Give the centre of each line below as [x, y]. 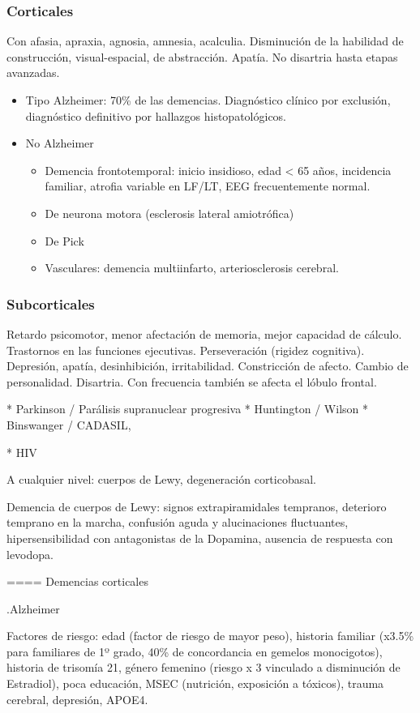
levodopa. [30, 554]
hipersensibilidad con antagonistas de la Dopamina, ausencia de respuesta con [200, 538]
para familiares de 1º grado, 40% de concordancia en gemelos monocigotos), [195, 651]
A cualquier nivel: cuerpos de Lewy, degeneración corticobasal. [162, 479]
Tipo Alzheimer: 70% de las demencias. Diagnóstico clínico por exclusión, [208, 100]
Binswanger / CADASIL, [69, 424]
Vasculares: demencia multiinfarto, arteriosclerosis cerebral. [192, 268]
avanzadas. [33, 73]
